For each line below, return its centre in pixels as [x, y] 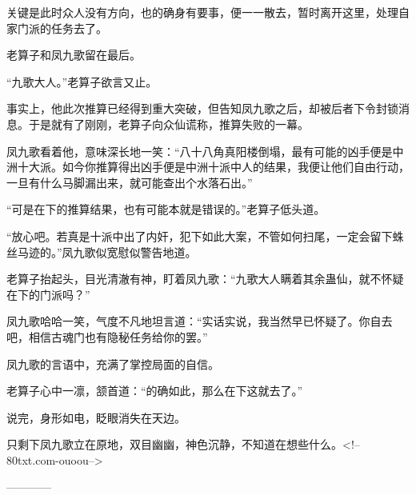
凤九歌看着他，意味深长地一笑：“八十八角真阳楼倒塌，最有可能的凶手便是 [200, 151]
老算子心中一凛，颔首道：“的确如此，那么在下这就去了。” [155, 391]
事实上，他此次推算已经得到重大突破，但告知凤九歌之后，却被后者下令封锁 [202, 108]
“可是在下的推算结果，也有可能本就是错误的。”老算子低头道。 [166, 209]
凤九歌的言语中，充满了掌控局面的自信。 [113, 363]
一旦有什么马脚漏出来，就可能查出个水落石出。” [130, 182]
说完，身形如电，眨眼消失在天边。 [96, 417]
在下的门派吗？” [48, 294]
